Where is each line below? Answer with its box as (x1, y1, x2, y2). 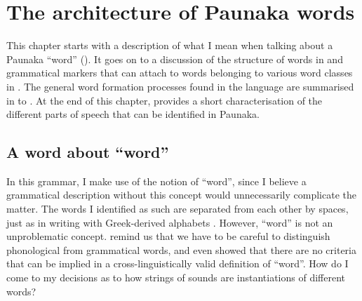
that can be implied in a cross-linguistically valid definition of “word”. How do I (6, 256, 349, 271)
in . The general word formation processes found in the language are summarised (6, 79, 354, 93)
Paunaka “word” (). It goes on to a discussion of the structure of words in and (6, 51, 343, 66)
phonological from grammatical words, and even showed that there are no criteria (6, 242, 356, 257)
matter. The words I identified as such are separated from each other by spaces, (6, 201, 349, 216)
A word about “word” (6, 141, 169, 163)
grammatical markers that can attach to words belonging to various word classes (6, 65, 353, 80)
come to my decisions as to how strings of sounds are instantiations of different (6, 270, 345, 285)
